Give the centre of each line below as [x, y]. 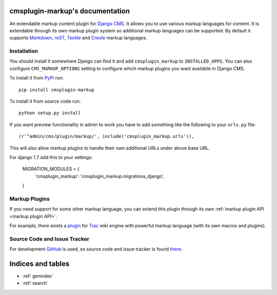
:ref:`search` [35, 283]
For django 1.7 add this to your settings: [51, 157]
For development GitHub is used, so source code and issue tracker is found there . [96, 249]
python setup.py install [50, 113]
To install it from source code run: [45, 101]
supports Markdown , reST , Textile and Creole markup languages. [78, 38]
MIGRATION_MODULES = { [51, 169]
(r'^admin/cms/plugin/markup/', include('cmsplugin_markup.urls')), [106, 136]
